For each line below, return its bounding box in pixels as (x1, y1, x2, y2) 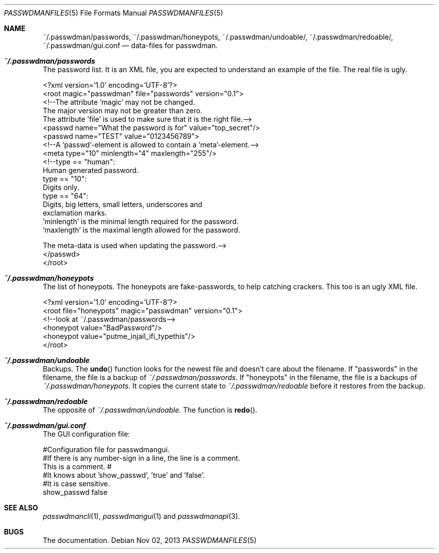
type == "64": (43, 192, 89, 200)
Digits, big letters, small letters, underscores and (43, 200, 202, 209)
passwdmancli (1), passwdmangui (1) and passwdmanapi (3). (43, 512, 240, 520)
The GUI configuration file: (43, 430, 130, 438)
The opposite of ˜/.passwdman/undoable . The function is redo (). (43, 406, 258, 414)
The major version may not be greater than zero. (43, 106, 202, 115)
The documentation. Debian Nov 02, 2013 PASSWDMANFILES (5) (43, 536, 257, 544)
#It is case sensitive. (43, 479, 110, 488)
